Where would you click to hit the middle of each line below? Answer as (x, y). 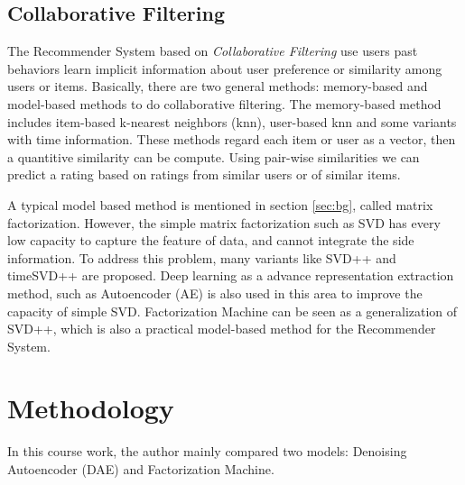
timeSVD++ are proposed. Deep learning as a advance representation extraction (231, 275)
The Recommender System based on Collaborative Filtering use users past (213, 51)
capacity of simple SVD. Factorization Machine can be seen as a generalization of (232, 311)
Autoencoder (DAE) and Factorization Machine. (141, 469)
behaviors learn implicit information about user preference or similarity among (225, 68)
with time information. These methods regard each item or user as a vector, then (232, 139)
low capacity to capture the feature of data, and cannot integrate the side (211, 240)
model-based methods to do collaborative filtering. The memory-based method (224, 103)
